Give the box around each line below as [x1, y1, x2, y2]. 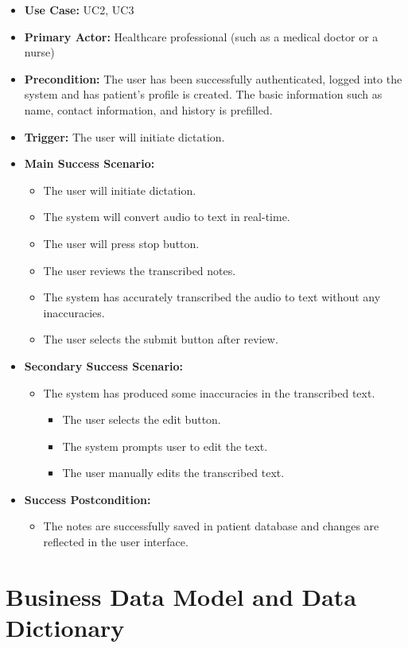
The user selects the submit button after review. [43, 331, 278, 347]
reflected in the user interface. [43, 534, 188, 550]
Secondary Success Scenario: [24, 357, 184, 374]
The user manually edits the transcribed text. [62, 464, 285, 481]
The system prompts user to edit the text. [62, 437, 268, 454]
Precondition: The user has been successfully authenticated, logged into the [24, 70, 402, 87]
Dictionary [6, 611, 125, 644]
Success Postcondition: [24, 491, 151, 507]
